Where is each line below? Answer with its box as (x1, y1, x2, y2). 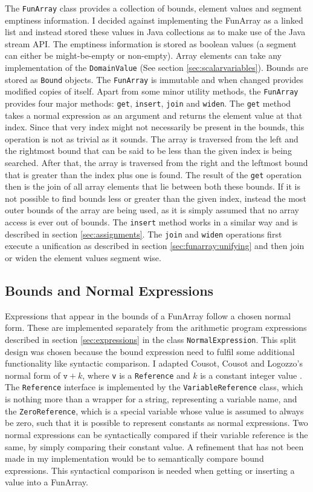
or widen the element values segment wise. (5, 251, 161, 264)
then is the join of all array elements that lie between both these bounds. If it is (5, 180, 300, 193)
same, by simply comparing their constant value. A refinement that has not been (5, 440, 304, 453)
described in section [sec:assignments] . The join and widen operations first (5, 227, 282, 240)
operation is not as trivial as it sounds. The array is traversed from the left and (5, 132, 298, 145)
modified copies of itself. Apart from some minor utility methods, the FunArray (5, 85, 298, 98)
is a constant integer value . (200, 368, 302, 381)
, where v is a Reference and (82, 368, 190, 381)
